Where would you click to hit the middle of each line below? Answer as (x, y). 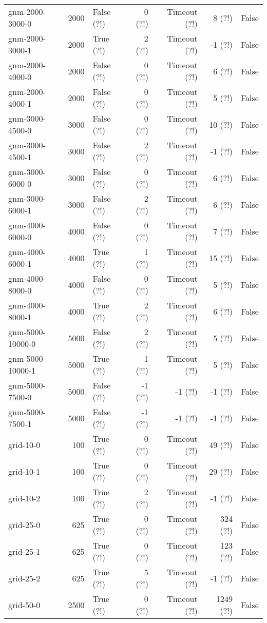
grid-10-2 (24, 498)
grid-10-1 (24, 471)
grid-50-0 (24, 605)
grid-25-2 (24, 578)
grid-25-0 (24, 524)
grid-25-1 (24, 551)
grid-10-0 (24, 444)
